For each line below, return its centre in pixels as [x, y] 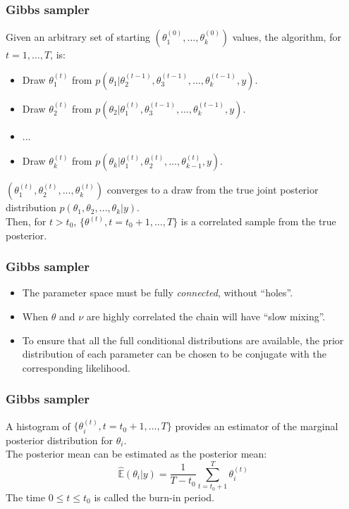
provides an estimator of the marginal [257, 426]
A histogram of [38, 426]
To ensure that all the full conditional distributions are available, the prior [183, 340]
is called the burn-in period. [154, 497]
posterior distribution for [60, 440]
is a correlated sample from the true [258, 221]
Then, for [26, 221]
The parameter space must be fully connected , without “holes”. [158, 293]
